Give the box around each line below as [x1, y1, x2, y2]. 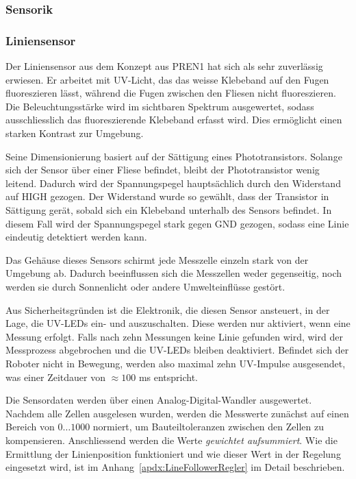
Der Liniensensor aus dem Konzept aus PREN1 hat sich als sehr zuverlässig [5, 59, 323, 73]
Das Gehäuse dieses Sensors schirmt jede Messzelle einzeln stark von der [5, 252, 309, 267]
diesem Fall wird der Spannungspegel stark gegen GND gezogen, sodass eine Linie [5, 216, 349, 230]
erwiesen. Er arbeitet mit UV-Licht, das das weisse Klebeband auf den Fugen [5, 72, 329, 86]
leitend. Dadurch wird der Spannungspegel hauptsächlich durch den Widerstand [5, 175, 341, 190]
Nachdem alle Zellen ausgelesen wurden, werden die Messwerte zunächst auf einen [5, 406, 349, 420]
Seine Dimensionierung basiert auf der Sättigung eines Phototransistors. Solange [5, 149, 342, 163]
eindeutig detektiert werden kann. [5, 230, 147, 244]
